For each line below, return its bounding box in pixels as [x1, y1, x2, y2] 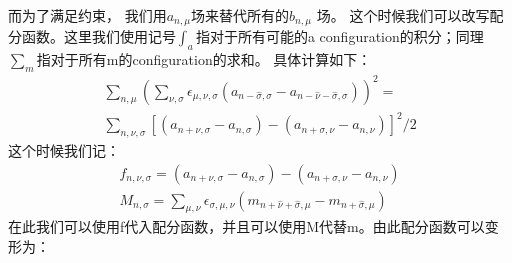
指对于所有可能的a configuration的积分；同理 [195, 26, 484, 47]
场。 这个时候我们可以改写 [316, 5, 490, 25]
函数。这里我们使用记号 [21, 26, 176, 47]
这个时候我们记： [8, 139, 120, 160]
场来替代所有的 [191, 5, 290, 25]
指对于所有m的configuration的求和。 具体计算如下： [36, 49, 372, 70]
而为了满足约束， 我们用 [8, 5, 167, 25]
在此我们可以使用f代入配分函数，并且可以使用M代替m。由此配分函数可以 [8, 216, 485, 237]
